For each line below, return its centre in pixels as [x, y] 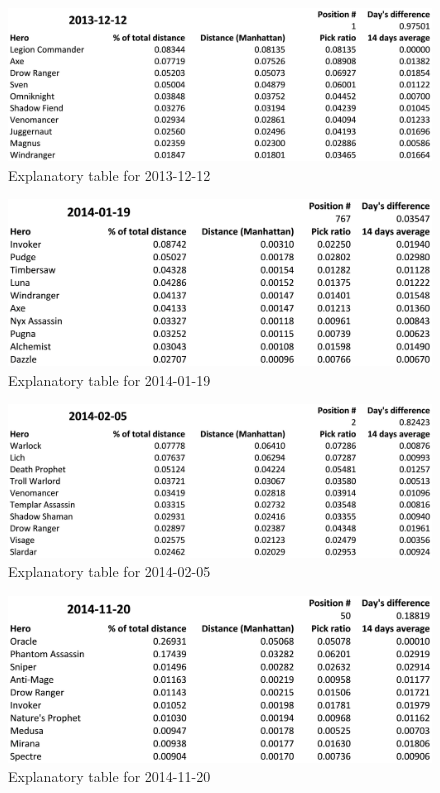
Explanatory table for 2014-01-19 [109, 379]
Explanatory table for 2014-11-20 [109, 776]
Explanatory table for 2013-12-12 [109, 174]
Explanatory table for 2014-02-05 [109, 571]
